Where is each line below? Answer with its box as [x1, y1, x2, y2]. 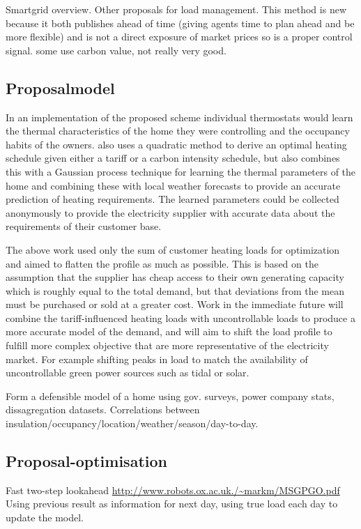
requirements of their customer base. [6, 219, 162, 233]
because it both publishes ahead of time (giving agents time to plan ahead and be [6, 15, 355, 30]
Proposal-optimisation [6, 450, 167, 472]
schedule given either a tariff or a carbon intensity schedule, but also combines [6, 151, 340, 165]
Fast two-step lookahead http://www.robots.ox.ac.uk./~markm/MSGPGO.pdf [6, 482, 340, 497]
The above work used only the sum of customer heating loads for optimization [6, 242, 340, 256]
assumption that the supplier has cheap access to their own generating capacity [6, 270, 344, 284]
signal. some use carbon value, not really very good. [6, 43, 226, 57]
